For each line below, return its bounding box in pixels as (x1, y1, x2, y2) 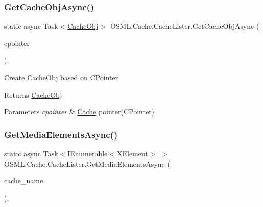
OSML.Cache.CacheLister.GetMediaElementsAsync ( (4, 158, 170, 169)
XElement (116, 148, 148, 158)
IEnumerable (67, 148, 108, 158)
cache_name (4, 175, 43, 186)
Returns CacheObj (4, 89, 62, 100)
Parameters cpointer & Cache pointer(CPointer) (4, 106, 155, 117)
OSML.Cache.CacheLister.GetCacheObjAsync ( (110, 20, 259, 31)
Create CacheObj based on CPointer (4, 72, 118, 82)
